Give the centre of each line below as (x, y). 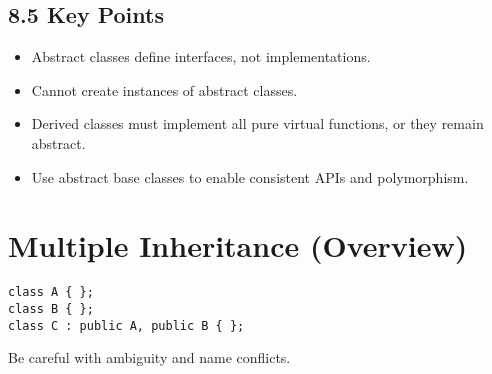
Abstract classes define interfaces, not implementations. (201, 56)
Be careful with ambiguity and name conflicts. (149, 357)
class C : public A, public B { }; (126, 325)
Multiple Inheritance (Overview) (238, 245)
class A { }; (51, 292)
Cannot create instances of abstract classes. (164, 89)
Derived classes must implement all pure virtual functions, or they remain (257, 123)
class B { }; (51, 308)
